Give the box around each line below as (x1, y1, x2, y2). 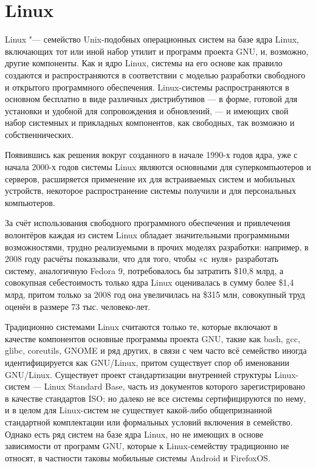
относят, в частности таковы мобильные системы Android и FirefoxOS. (5, 451, 270, 464)
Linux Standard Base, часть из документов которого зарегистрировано (44, 380, 306, 393)
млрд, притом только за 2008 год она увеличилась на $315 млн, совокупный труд (5, 288, 305, 300)
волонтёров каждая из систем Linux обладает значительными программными (5, 229, 290, 241)
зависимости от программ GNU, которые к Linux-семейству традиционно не (5, 439, 289, 452)
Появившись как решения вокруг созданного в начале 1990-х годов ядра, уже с (5, 148, 298, 161)
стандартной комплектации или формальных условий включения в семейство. (5, 415, 293, 428)
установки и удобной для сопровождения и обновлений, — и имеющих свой (5, 104, 289, 117)
